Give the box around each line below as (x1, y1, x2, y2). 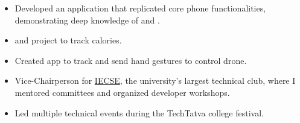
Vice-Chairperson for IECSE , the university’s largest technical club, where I (14, 74, 296, 87)
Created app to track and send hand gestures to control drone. (14, 54, 247, 66)
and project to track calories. (14, 34, 122, 46)
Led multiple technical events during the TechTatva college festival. (14, 106, 264, 119)
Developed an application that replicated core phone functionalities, (14, 2, 266, 14)
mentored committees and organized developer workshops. (14, 86, 230, 98)
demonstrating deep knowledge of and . (14, 13, 160, 26)
